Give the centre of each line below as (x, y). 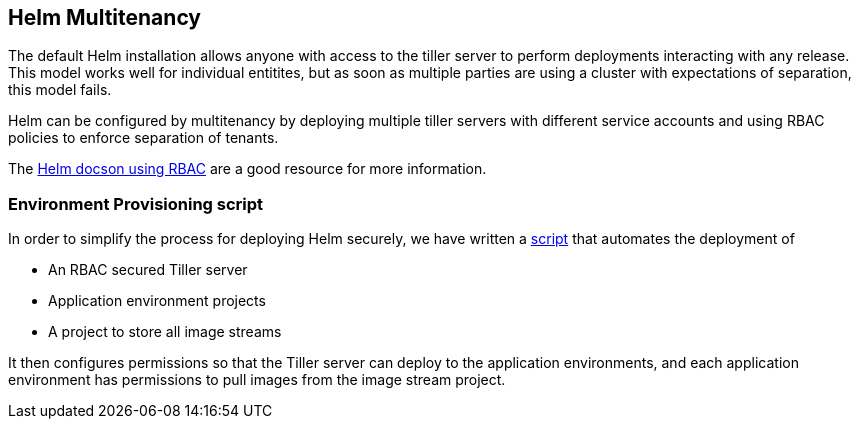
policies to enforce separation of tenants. (143, 138)
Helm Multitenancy (104, 17)
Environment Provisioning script (136, 203)
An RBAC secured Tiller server (148, 270)
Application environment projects (157, 301)
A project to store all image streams (165, 332)
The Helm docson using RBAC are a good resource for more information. (247, 169)
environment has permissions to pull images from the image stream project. (257, 380)
